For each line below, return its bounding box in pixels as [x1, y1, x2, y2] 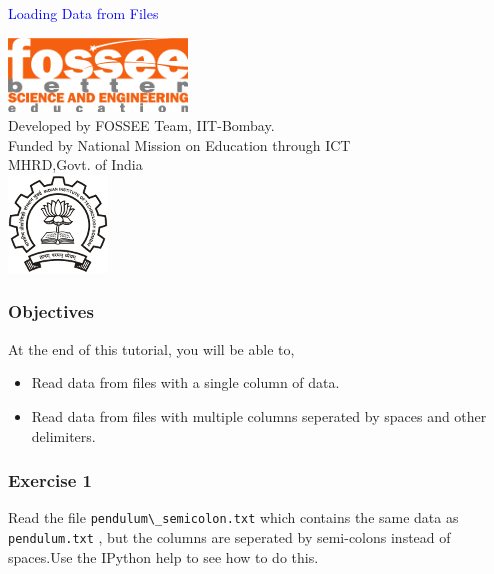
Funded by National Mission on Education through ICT [8, 134, 351, 155]
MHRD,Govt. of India [8, 154, 143, 175]
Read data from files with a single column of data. [31, 372, 340, 393]
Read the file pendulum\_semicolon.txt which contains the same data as [8, 507, 459, 528]
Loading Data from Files [8, 3, 159, 23]
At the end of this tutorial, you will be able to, [8, 338, 295, 359]
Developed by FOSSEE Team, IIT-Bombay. [8, 115, 275, 136]
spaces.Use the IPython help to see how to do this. [8, 546, 319, 567]
